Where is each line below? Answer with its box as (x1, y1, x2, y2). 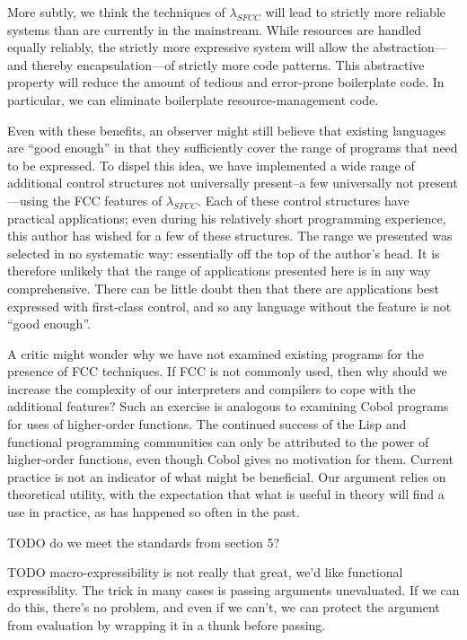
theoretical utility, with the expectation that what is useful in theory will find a (7, 485, 445, 504)
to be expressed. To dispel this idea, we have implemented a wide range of (7, 155, 415, 174)
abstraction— (373, 38, 447, 57)
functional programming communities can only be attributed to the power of (7, 432, 429, 451)
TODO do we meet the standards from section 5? (7, 532, 280, 551)
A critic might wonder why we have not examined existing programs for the (7, 344, 424, 363)
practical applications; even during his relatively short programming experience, (7, 208, 446, 227)
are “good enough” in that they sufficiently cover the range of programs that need (7, 138, 458, 157)
